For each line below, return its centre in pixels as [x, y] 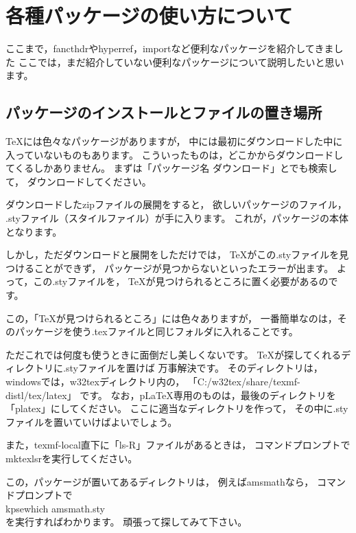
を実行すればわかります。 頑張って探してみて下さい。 [127, 522]
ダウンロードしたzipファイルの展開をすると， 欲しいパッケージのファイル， [176, 204]
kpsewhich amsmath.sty [55, 508]
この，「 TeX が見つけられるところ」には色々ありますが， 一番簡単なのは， [171, 318]
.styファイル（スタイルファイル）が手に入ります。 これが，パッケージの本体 [177, 218]
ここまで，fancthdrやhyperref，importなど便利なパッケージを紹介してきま [170, 48]
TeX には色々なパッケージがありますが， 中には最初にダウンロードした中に [174, 141]
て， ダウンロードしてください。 [79, 181]
